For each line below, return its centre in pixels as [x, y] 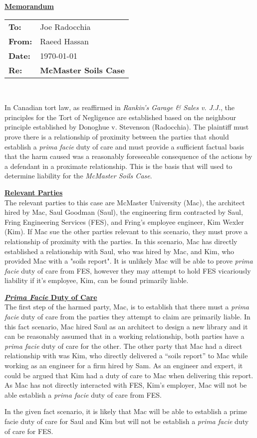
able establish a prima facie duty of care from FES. [83, 394]
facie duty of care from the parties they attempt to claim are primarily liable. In [128, 317]
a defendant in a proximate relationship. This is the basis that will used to [119, 166]
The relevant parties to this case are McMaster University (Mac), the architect [125, 202]
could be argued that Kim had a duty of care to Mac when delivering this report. [129, 375]
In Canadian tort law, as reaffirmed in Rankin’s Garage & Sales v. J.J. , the [120, 107]
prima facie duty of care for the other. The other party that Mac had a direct [124, 346]
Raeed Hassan [64, 41]
